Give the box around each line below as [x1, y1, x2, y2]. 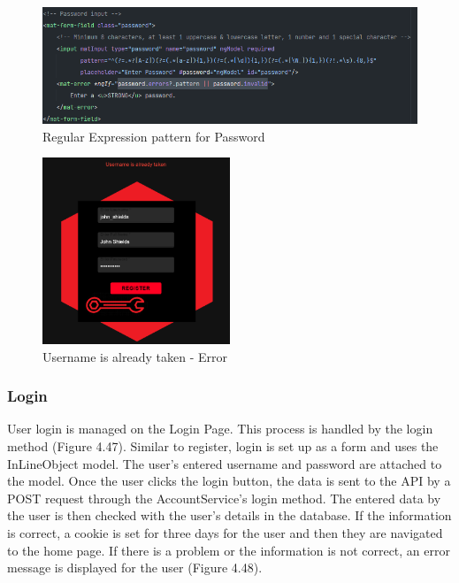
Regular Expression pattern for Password [42, 127, 265, 145]
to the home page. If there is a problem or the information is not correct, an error [7, 541, 450, 559]
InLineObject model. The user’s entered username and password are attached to [7, 454, 442, 472]
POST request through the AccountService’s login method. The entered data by [7, 488, 441, 507]
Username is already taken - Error [42, 347, 227, 365]
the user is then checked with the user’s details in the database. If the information [7, 506, 452, 525]
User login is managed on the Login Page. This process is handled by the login [7, 419, 433, 438]
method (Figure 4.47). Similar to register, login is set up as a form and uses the [7, 437, 439, 456]
